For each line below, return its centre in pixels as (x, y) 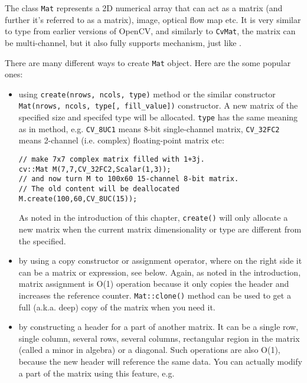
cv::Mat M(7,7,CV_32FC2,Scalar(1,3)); (95, 169)
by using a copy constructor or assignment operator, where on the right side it (160, 261)
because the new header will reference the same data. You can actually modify (160, 361)
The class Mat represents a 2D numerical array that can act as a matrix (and (144, 8)
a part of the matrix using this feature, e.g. (97, 373)
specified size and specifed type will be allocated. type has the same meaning (158, 117)
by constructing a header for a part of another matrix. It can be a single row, (159, 327)
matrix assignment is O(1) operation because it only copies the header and (154, 284)
